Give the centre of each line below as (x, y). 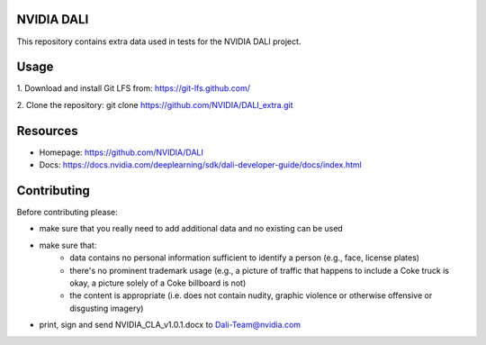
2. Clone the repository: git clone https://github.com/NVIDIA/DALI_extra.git (155, 104)
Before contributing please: (67, 213)
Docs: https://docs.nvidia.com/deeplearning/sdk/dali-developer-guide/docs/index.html (200, 165)
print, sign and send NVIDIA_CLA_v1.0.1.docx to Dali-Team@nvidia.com (170, 325)
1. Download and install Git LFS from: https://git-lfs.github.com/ (134, 88)
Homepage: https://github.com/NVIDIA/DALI (121, 152)
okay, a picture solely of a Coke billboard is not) (158, 283)
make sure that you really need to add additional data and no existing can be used (191, 229)
